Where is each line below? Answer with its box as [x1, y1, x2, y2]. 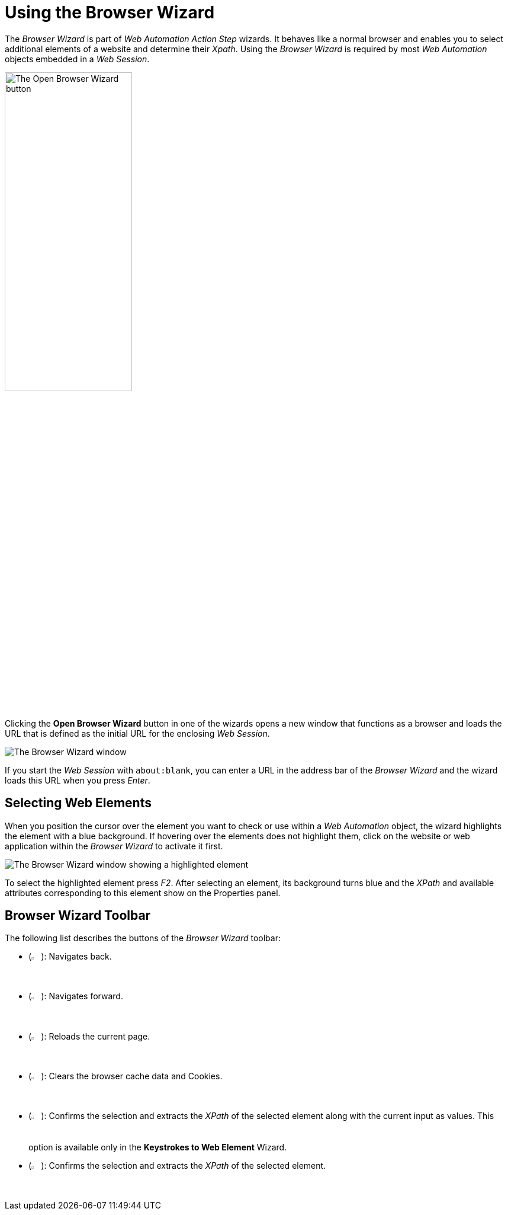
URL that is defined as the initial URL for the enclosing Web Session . [5, 728, 270, 738]
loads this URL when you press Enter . [5, 775, 150, 785]
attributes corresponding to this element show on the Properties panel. [5, 887, 281, 898]
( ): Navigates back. [28, 951, 112, 962]
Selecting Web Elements [5, 795, 152, 811]
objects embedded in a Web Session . [5, 53, 150, 64]
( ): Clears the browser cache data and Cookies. [28, 1070, 223, 1081]
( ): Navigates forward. [28, 991, 123, 1002]
